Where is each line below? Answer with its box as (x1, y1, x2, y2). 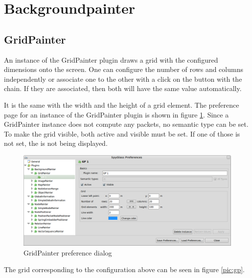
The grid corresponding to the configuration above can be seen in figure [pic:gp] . (4, 264, 245, 274)
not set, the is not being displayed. (4, 138, 108, 148)
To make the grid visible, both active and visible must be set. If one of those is (4, 128, 240, 139)
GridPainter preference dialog (23, 248, 112, 258)
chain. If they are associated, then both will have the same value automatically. (4, 83, 242, 93)
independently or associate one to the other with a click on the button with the (4, 73, 242, 84)
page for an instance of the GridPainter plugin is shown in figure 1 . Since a (4, 109, 229, 119)
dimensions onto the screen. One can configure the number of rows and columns (4, 64, 243, 74)
